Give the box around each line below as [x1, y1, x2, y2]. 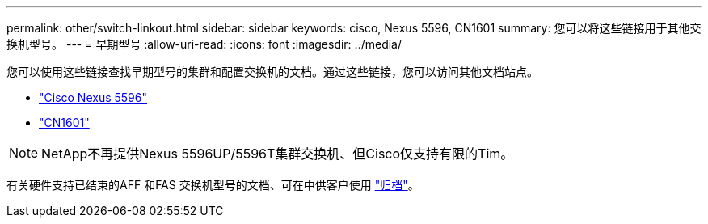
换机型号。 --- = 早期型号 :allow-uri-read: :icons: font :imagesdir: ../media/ [6, 37, 402, 51]
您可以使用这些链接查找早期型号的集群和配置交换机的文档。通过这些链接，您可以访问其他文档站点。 [6, 65, 538, 78]
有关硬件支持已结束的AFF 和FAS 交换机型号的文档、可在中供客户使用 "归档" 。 [6, 178, 419, 192]
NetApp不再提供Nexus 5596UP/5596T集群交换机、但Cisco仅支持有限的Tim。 [41, 146, 514, 162]
